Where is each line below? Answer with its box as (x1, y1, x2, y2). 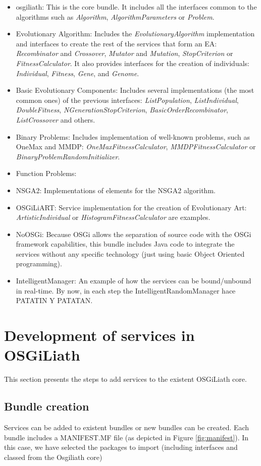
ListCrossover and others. (16, 114, 95, 125)
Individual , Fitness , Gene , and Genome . (16, 68, 139, 78)
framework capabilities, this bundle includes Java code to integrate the (16, 239, 235, 249)
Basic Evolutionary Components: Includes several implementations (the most (16, 85, 254, 95)
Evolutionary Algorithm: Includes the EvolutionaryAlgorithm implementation (16, 28, 255, 39)
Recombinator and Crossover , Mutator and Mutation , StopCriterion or (16, 48, 233, 59)
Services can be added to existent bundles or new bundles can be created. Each (4, 422, 249, 432)
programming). (16, 258, 62, 269)
